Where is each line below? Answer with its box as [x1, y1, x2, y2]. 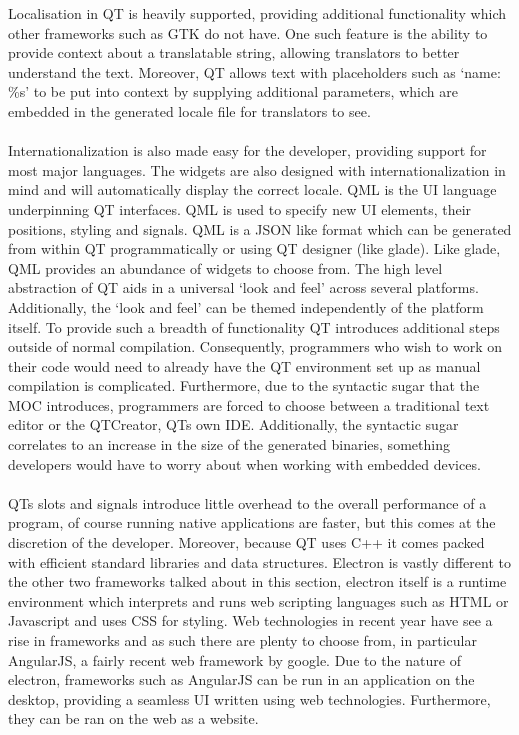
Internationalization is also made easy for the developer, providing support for [8, 140, 487, 161]
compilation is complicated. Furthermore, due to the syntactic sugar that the [8, 375, 480, 396]
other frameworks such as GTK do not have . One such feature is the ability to [8, 22, 488, 43]
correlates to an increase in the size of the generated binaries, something [8, 434, 450, 455]
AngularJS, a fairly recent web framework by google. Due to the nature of [8, 649, 461, 670]
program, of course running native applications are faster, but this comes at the [8, 512, 496, 533]
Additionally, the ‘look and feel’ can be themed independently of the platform [8, 296, 484, 317]
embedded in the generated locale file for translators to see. [8, 100, 371, 121]
